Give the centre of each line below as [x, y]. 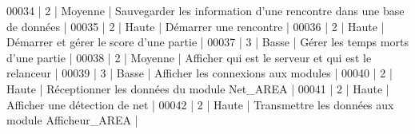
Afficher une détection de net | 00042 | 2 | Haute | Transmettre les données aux [200, 104]
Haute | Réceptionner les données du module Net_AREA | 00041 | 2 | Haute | [198, 88]
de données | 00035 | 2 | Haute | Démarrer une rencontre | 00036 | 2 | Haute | [196, 26]
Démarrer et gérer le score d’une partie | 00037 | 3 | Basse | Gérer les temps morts [207, 42]
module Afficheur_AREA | [72, 120]
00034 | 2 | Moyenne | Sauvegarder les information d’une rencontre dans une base [206, 10]
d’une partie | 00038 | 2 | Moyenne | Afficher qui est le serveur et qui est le [189, 57]
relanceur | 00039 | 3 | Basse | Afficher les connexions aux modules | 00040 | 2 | [200, 73]
